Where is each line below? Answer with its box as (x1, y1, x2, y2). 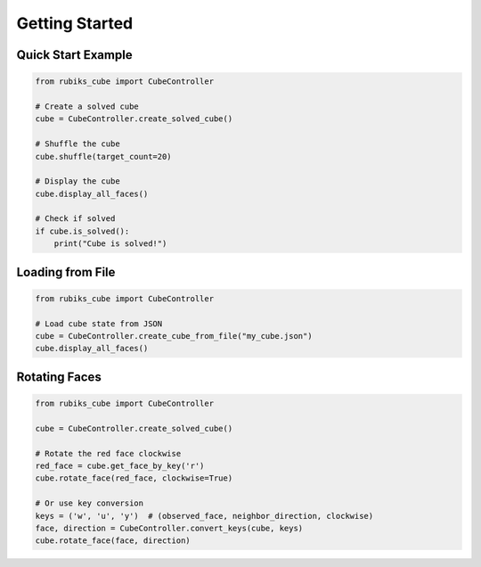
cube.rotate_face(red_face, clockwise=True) (35, 473, 233, 483)
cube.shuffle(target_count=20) (35, 152, 173, 161)
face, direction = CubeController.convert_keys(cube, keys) (35, 522, 304, 533)
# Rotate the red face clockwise (35, 448, 182, 458)
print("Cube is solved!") (53, 239, 167, 249)
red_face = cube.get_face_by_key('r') (35, 460, 205, 471)
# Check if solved (35, 214, 116, 224)
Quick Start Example (16, 47, 133, 62)
